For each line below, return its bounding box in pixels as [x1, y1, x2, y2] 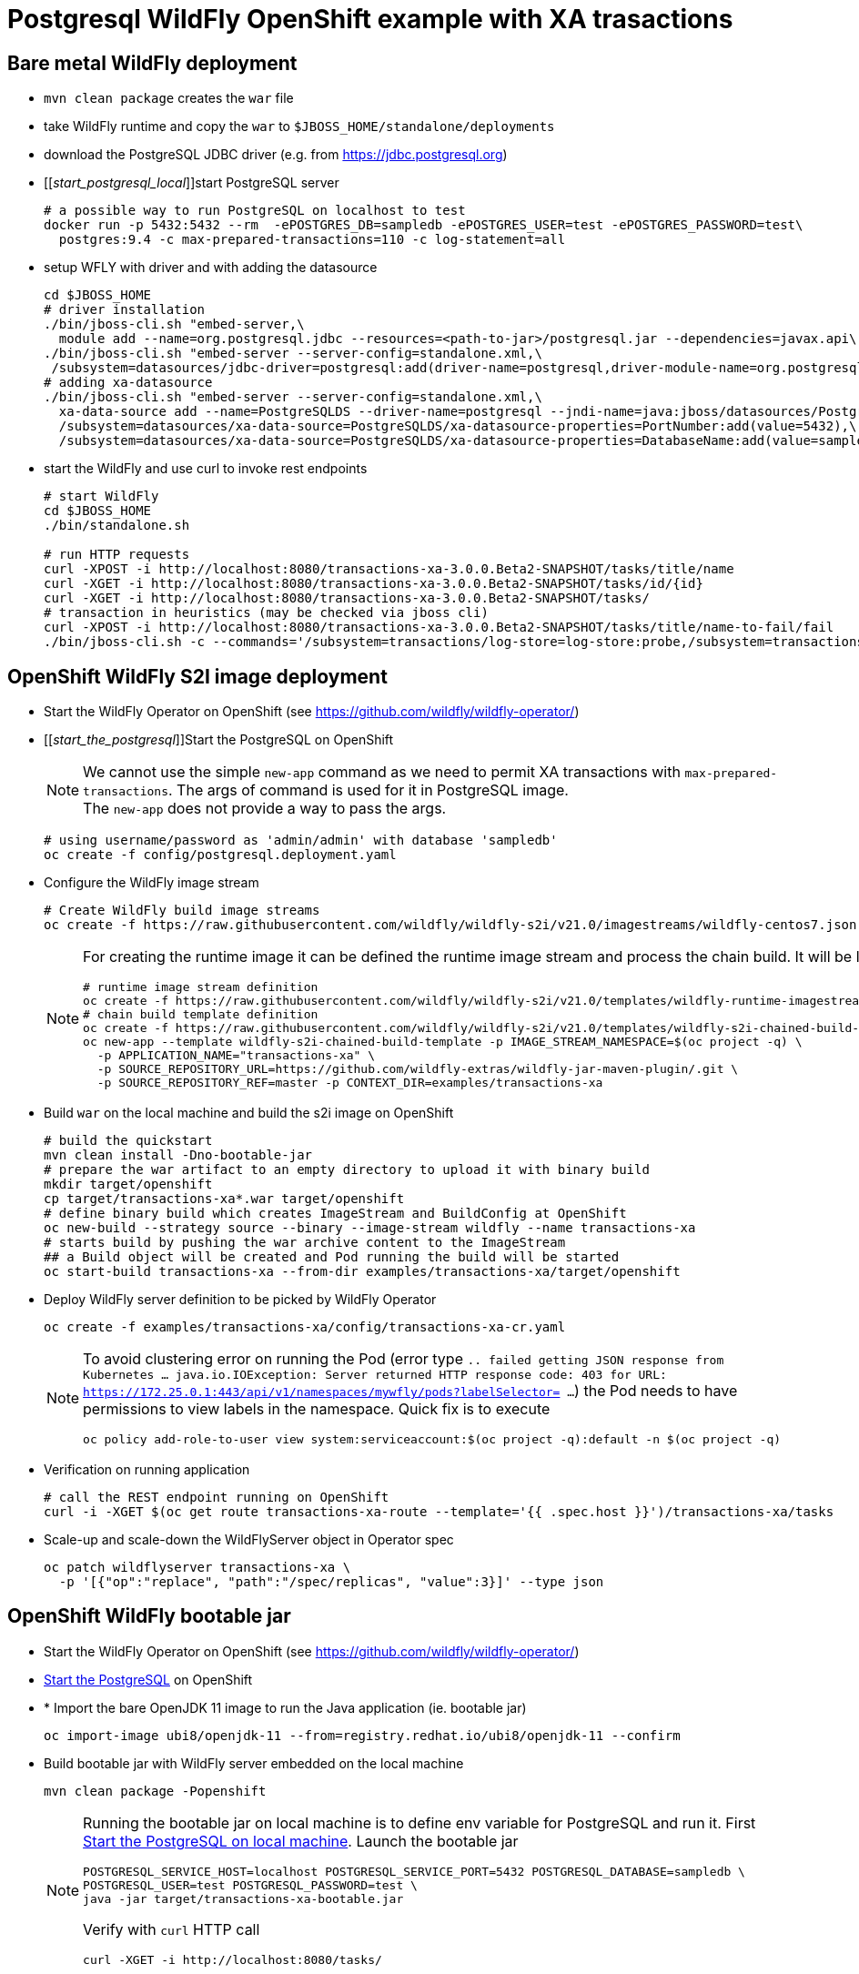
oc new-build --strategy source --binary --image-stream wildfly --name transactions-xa [44, 1220, 696, 1236]
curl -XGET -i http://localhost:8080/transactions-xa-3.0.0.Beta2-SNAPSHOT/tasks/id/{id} [44, 576, 703, 592]
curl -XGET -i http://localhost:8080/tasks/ [83, 1952, 382, 1967]
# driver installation [44, 302, 206, 318]
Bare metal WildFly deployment [7, 51, 298, 75]
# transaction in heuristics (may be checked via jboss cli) [44, 605, 489, 621]
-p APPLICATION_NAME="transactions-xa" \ [96, 1048, 375, 1063]
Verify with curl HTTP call [83, 1919, 260, 1939]
